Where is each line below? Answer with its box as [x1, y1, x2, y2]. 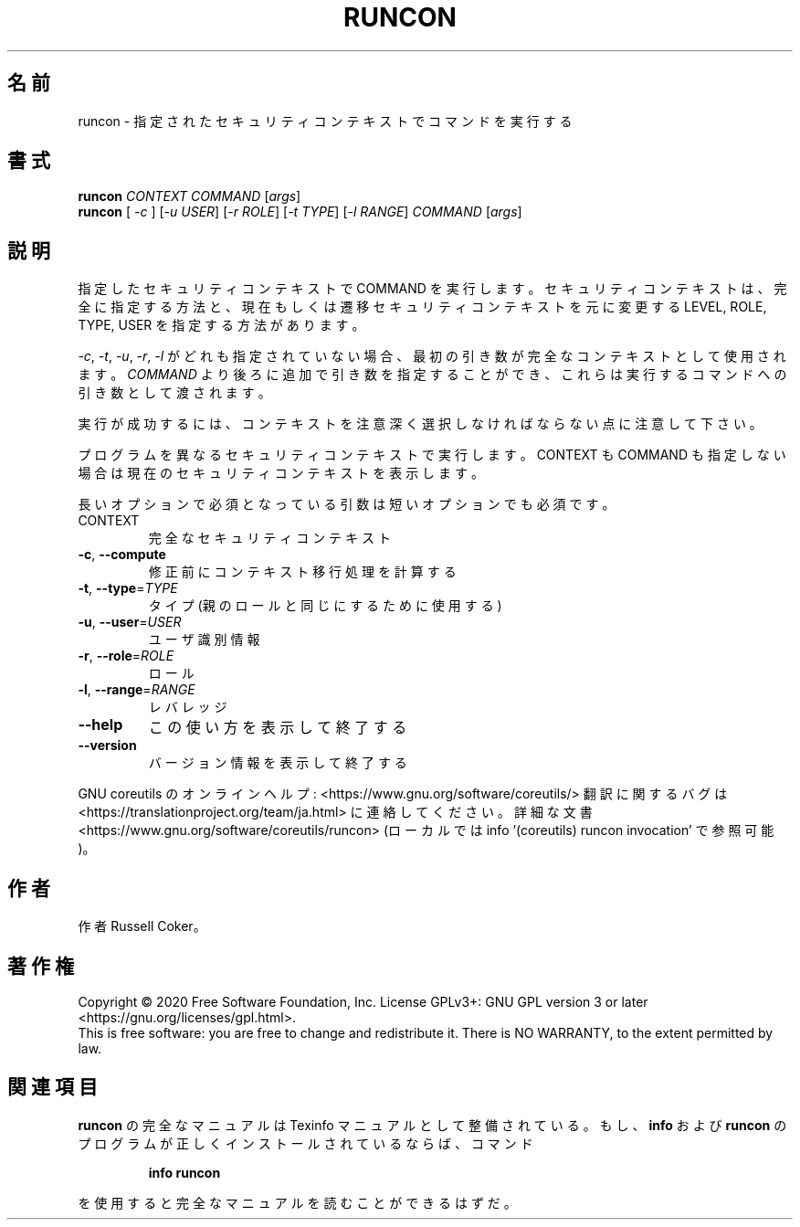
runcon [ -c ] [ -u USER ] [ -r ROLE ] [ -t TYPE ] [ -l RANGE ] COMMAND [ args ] [78, 204, 522, 220]
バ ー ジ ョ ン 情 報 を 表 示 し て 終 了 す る [148, 755, 407, 771]
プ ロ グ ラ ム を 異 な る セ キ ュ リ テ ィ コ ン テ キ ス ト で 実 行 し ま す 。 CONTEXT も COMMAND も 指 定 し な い [78, 447, 786, 463]
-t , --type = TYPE [78, 580, 178, 597]
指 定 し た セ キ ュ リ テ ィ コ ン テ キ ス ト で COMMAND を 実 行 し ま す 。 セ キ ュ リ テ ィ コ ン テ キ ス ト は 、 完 [78, 280, 787, 297]
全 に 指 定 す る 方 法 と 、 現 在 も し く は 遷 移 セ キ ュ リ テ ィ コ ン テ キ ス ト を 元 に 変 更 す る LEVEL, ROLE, [78, 299, 767, 315]
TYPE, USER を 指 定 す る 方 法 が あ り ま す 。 [78, 317, 365, 333]
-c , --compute [78, 546, 166, 563]
